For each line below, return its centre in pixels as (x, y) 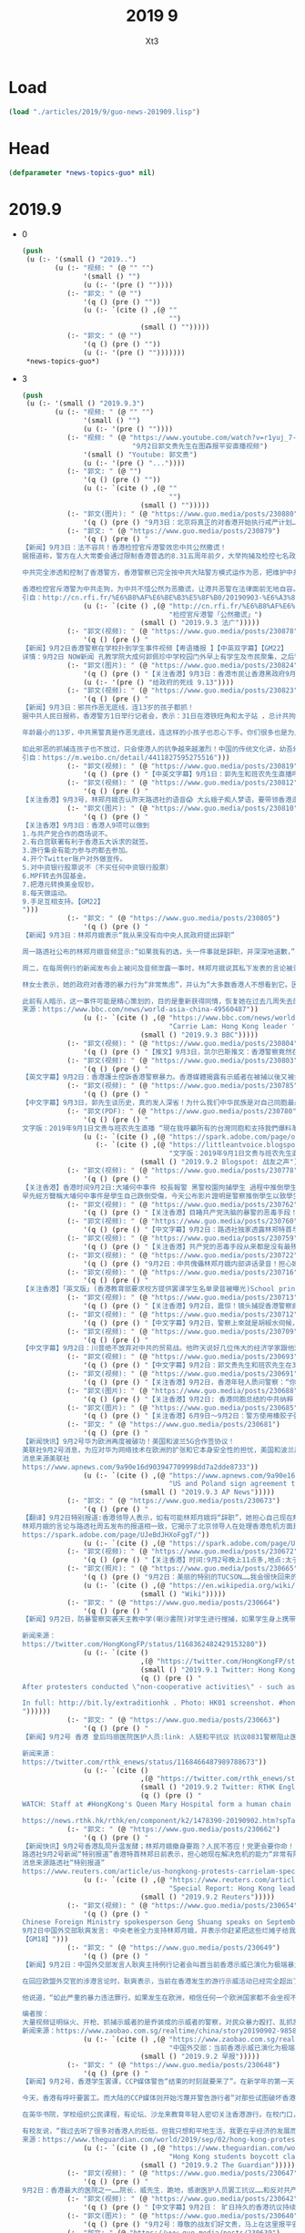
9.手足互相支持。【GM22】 (63, 901)
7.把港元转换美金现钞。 (60, 885)
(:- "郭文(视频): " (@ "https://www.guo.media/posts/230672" (183, 1552)
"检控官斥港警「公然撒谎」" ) (216, 615)
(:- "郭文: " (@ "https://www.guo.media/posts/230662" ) (174, 1829)
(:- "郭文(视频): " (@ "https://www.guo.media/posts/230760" (183, 1222)
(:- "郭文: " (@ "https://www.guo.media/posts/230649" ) (174, 1948)
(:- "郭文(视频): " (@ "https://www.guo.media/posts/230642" (183, 2199)
